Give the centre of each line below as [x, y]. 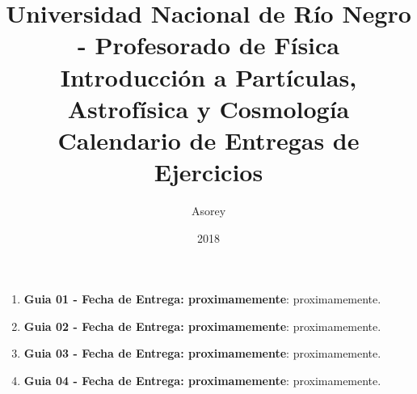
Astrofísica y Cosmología [208, 108]
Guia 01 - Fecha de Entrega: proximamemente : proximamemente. [202, 299]
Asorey [208, 211]
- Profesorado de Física [208, 45]
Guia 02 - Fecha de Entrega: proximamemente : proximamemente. [202, 326]
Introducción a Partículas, [208, 76]
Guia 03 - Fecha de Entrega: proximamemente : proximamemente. [202, 353]
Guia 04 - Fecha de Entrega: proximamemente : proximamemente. [202, 381]
